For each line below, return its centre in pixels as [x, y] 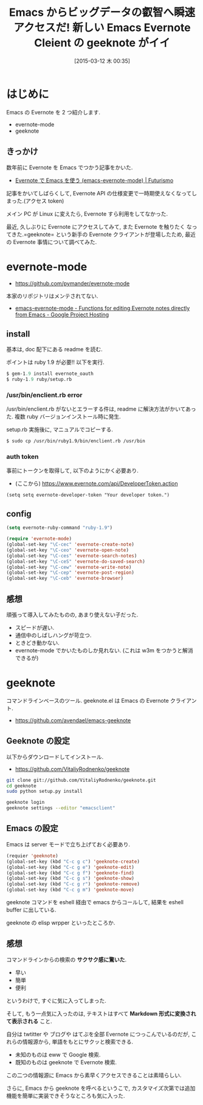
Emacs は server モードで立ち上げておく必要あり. [68, 844]
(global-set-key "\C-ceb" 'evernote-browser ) [65, 579]
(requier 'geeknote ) [33, 856]
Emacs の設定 [33, 828]
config [19, 514]
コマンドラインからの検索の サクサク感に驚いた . [66, 960]
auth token [22, 457]
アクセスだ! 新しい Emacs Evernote [102, 28]
